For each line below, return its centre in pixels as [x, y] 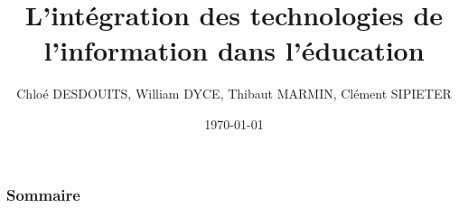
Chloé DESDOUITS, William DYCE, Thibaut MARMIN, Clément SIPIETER [234, 94]
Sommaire [43, 194]
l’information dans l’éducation [234, 50]
